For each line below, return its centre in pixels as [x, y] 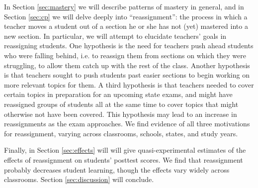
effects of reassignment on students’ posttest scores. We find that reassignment [124, 159]
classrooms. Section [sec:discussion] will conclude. [79, 179]
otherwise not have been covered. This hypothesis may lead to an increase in [121, 114]
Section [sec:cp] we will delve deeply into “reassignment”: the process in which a [126, 16]
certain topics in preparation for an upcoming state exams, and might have [118, 94]
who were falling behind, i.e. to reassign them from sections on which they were [125, 55]
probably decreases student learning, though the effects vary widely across [117, 169]
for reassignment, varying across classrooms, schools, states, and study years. [121, 133]
